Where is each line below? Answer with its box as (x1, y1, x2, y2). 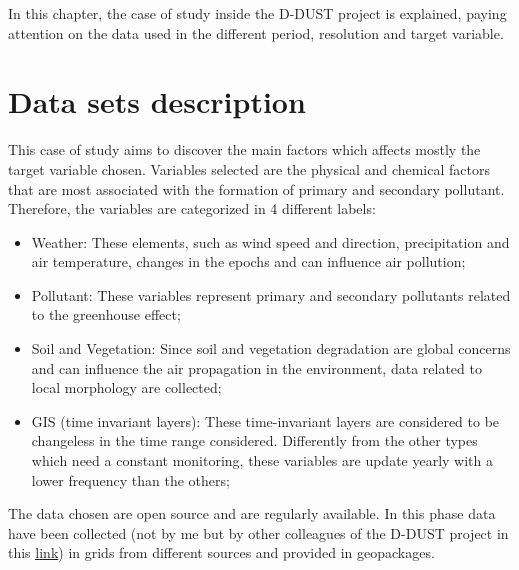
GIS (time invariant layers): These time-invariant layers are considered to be (31, 410, 500, 431)
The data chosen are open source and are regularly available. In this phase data (8, 503, 496, 524)
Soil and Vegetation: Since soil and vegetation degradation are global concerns (31, 338, 511, 359)
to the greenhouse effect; (31, 304, 181, 325)
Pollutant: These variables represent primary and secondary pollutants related (31, 284, 511, 305)
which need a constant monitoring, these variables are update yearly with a (31, 450, 494, 471)
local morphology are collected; (31, 377, 222, 398)
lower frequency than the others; (31, 469, 230, 490)
